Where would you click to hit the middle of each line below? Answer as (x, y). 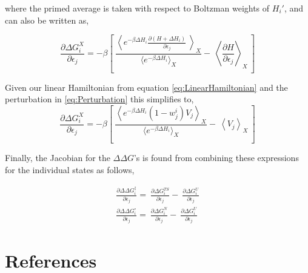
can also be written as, (47, 20)
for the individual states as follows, (70, 169)
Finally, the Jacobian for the (58, 158)
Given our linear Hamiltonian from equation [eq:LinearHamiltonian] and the (146, 87)
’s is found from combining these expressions (216, 158)
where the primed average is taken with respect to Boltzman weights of (137, 8)
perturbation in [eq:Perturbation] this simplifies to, (99, 99)
